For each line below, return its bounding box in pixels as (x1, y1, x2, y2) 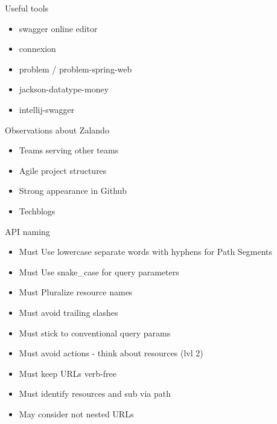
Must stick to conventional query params (19, 326, 171, 339)
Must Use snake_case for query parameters (19, 265, 179, 278)
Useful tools (5, 2, 49, 14)
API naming (5, 225, 50, 237)
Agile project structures (19, 164, 107, 176)
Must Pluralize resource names (19, 286, 133, 298)
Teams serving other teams (19, 144, 119, 156)
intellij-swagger (19, 103, 75, 115)
